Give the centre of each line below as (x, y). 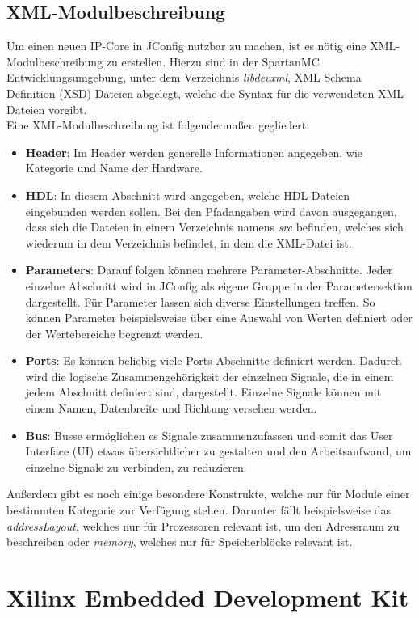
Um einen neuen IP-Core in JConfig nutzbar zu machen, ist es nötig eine (186, 46)
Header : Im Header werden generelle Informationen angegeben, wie (194, 152)
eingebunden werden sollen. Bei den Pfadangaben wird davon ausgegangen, (211, 211)
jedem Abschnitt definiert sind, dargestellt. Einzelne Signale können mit (203, 392)
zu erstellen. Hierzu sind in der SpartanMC (213, 61)
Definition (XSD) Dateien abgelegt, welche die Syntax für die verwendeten (191, 93)
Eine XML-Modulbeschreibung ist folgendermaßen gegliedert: (158, 125)
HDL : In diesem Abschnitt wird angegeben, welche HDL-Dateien (188, 195)
